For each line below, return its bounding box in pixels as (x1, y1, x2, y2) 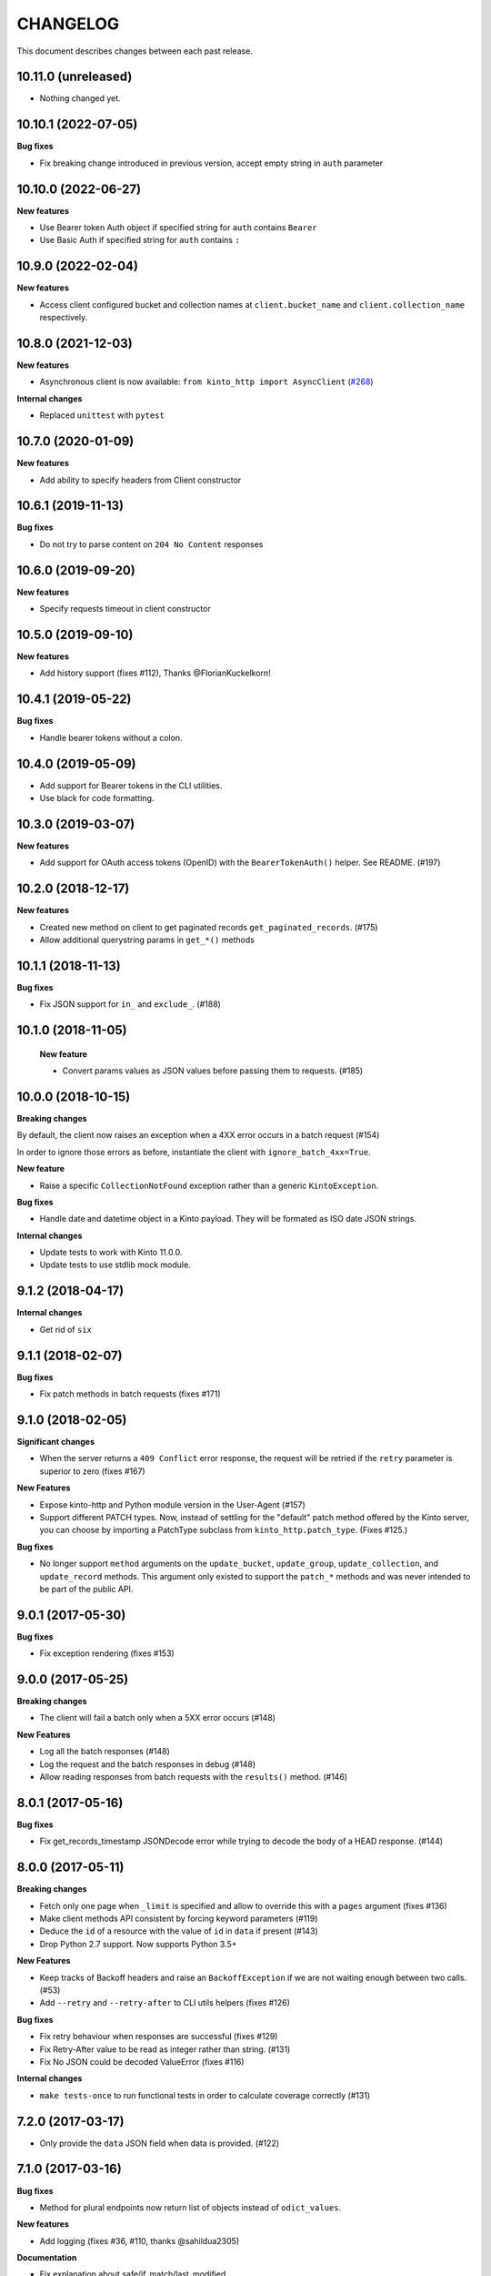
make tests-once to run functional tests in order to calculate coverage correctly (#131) (39, 2089, 371, 2100)
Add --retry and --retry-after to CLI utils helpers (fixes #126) (39, 1997, 291, 2008)
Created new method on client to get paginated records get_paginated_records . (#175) (39, 921, 378, 932)
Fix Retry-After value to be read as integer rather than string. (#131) (39, 2044, 291, 2055)
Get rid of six (39, 1324, 93, 1335)
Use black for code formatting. (39, 792, 155, 803)
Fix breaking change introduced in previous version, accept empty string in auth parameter (39, 157, 384, 168)
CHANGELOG (16, 14, 120, 34)
